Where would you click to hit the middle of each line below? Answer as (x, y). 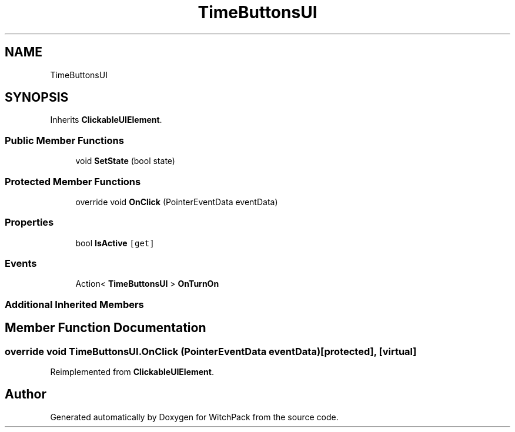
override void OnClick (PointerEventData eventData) (177, 202)
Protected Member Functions (73, 181)
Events (21, 264)
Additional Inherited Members (74, 304)
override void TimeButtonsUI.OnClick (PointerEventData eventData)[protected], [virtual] (211, 351)
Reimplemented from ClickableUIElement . (132, 372)
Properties (29, 222)
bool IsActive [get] (115, 243)
